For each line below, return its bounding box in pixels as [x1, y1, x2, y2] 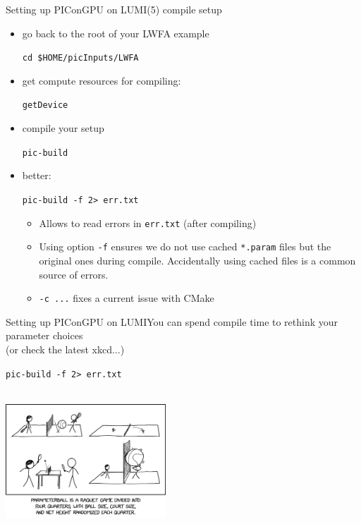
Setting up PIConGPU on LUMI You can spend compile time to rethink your [6, 314, 338, 329]
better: [22, 168, 51, 183]
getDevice [22, 100, 68, 111]
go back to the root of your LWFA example [22, 25, 209, 40]
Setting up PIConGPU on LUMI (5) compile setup [6, 2, 222, 16]
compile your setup [22, 121, 104, 135]
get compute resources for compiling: [22, 73, 181, 87]
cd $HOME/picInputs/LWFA [22, 53, 139, 63]
